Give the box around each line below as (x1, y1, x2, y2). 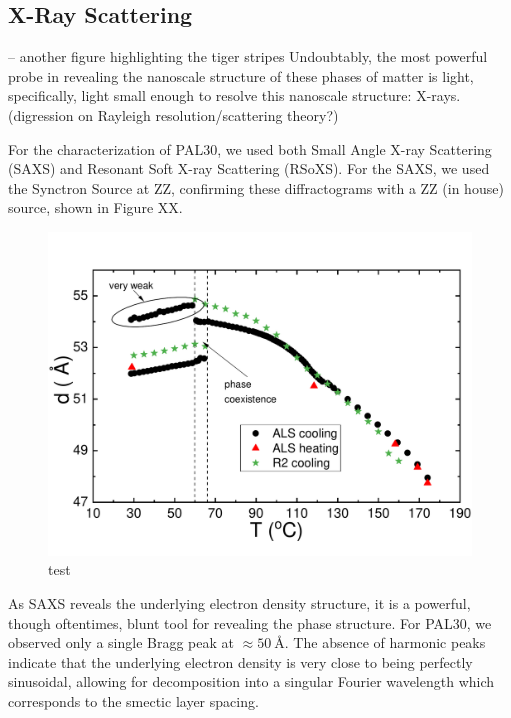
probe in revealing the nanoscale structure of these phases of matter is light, (8, 65, 474, 86)
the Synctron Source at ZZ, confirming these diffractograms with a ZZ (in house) (8, 177, 504, 198)
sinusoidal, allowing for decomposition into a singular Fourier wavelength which (8, 671, 495, 692)
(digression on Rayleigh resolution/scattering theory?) (8, 104, 339, 125)
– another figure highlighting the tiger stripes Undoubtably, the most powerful (8, 46, 488, 67)
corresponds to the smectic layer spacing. (8, 690, 259, 711)
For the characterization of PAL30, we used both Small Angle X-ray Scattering (8, 138, 492, 159)
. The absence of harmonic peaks (284, 632, 486, 653)
